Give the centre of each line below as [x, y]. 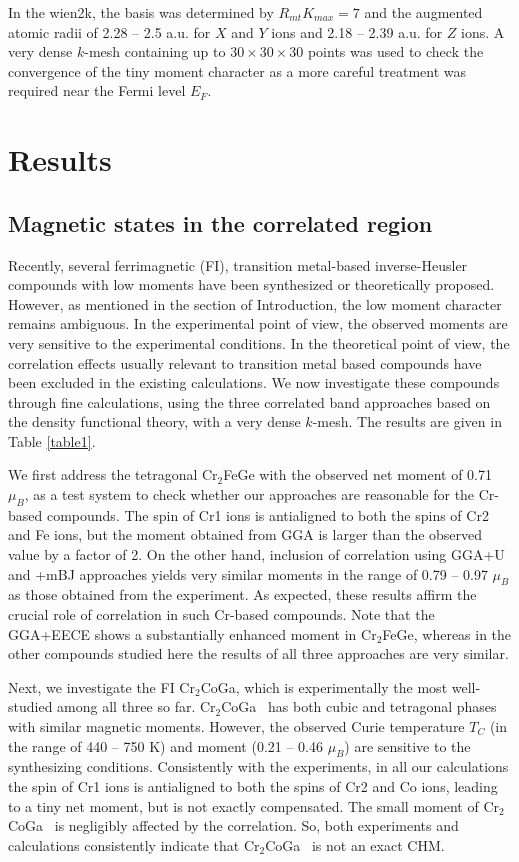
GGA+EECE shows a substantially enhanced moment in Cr [192, 633]
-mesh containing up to [155, 51]
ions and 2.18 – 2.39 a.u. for [357, 31]
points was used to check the [395, 51]
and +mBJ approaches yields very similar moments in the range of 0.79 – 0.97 [248, 573]
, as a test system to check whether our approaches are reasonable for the [249, 494]
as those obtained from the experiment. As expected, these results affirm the [242, 594]
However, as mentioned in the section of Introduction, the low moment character [255, 303]
